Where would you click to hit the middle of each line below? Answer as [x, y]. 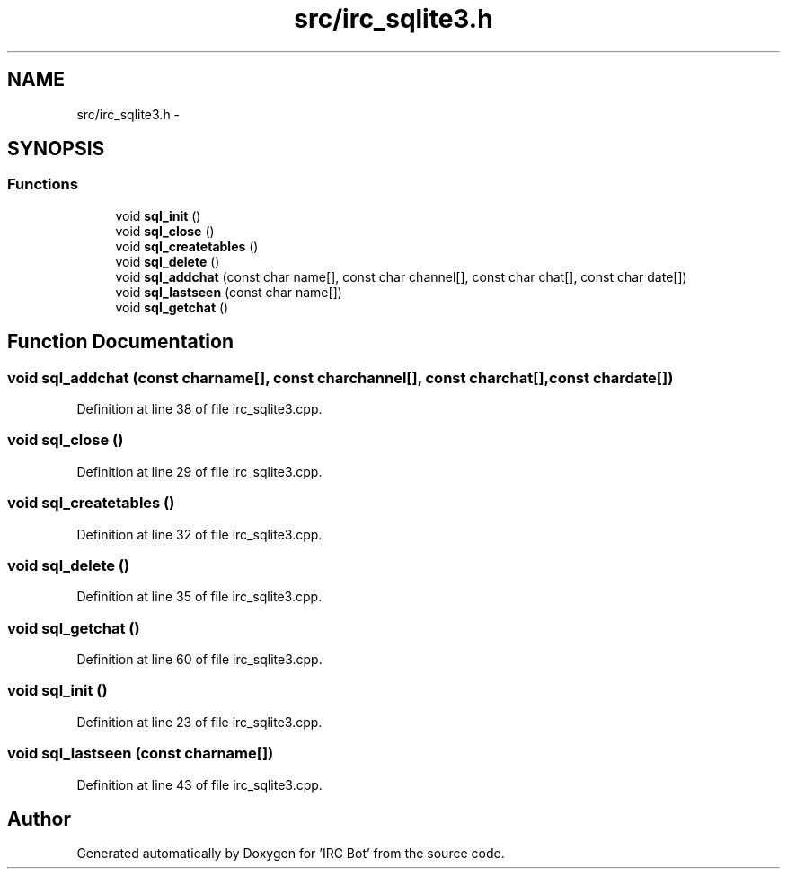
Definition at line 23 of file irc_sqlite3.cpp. [199, 722]
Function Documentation [120, 342]
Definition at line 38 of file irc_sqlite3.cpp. [199, 409]
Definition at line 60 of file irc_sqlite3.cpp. [199, 660]
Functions [43, 184]
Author [39, 819]
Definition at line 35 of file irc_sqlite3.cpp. [199, 597]
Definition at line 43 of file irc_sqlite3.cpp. [199, 784]
